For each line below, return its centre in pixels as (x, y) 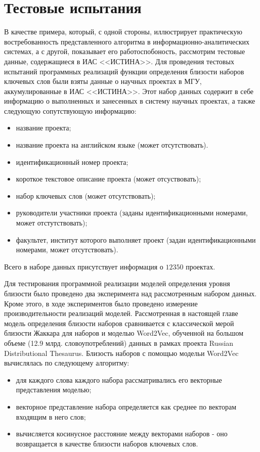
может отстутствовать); (52, 223)
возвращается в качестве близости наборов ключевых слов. (107, 443)
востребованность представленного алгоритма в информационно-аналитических (127, 41)
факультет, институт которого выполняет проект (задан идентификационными (136, 239)
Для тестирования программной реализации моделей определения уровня (117, 283)
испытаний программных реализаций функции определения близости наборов (124, 71)
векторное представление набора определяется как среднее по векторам (126, 406)
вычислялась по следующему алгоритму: (67, 363)
